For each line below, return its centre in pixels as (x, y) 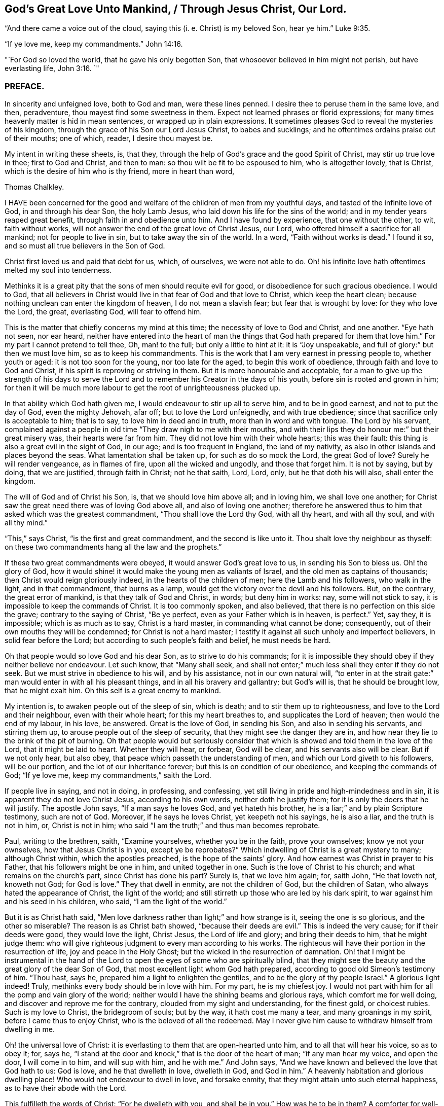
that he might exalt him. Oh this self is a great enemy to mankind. (113, 691)
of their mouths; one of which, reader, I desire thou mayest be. (109, 138)
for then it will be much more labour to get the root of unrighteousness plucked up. (143, 388)
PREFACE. (25, 86)
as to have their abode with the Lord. (66, 1088)
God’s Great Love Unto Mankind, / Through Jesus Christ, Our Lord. (176, 9)
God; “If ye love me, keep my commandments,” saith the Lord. (108, 775)
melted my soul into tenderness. (58, 270)
